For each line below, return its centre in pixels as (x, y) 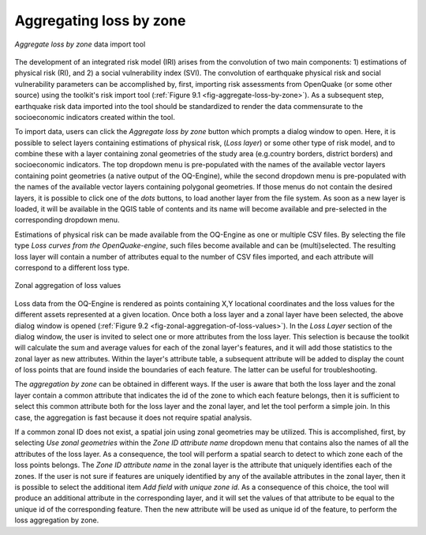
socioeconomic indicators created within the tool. (95, 117)
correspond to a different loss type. (72, 267)
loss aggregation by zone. (57, 520)
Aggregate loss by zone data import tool (80, 44)
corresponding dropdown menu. (67, 220)
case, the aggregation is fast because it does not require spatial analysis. (133, 417)
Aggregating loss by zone (100, 21)
